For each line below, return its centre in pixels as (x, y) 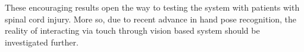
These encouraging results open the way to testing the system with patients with (152, 7)
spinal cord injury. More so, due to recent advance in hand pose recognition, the (151, 19)
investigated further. (42, 42)
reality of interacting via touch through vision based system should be (132, 30)
